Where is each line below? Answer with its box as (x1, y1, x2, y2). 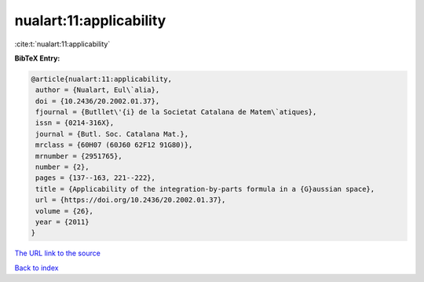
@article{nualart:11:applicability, (31, 75, 173, 83)
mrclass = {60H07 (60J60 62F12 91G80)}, (35, 141, 193, 149)
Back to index (14, 263, 59, 273)
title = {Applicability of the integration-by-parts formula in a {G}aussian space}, (35, 185, 375, 193)
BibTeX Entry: (14, 53, 60, 63)
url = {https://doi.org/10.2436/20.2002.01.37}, (35, 196, 226, 204)
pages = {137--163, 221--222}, (35, 174, 156, 182)
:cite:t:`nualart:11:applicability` (14, 39, 111, 49)
